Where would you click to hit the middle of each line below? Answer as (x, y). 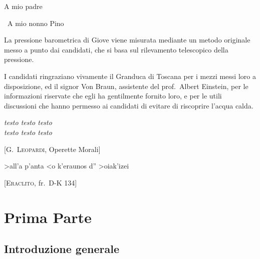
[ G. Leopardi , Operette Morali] (52, 149)
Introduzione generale (62, 249)
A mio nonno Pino (36, 23)
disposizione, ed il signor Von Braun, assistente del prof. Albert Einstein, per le (126, 86)
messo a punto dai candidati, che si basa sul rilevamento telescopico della (116, 49)
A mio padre (23, 6)
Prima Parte (48, 217)
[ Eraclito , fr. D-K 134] (41, 182)
